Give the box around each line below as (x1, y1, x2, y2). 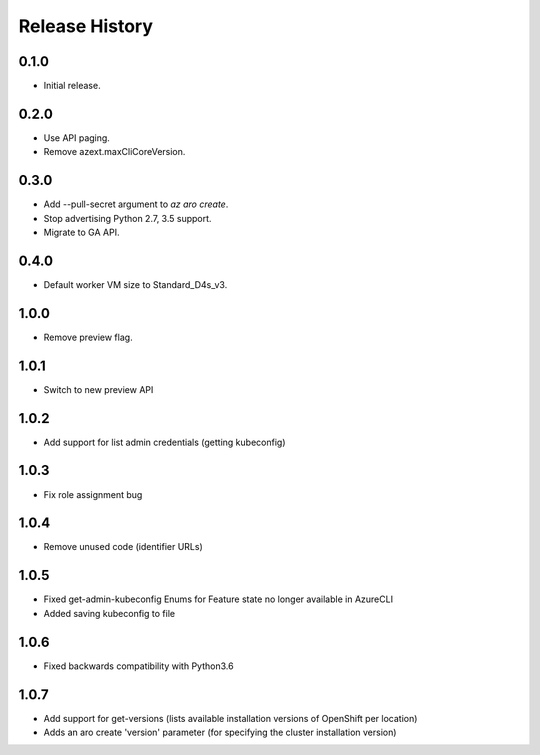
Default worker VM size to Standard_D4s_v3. (43, 278, 228, 290)
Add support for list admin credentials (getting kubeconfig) (43, 436, 286, 448)
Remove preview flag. (43, 331, 134, 343)
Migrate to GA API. (43, 226, 120, 239)
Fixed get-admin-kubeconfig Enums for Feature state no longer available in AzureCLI (43, 593, 394, 605)
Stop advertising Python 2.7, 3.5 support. (43, 212, 212, 224)
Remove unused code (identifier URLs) (43, 541, 204, 553)
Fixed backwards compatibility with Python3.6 (43, 660, 234, 672)
